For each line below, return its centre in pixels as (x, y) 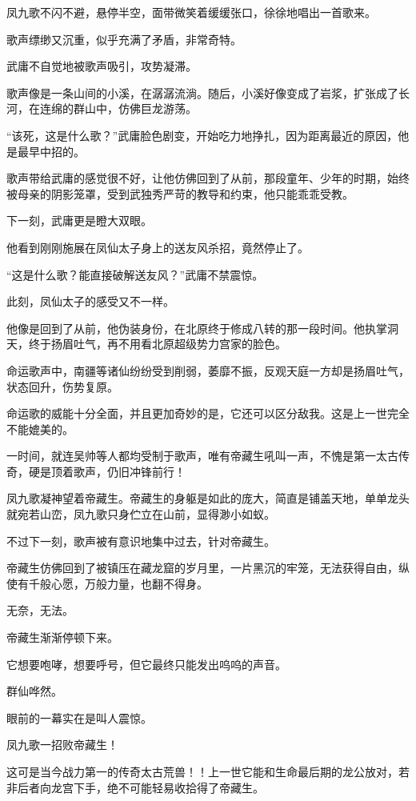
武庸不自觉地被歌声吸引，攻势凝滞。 (102, 66)
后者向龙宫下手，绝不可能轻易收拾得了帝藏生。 (140, 787)
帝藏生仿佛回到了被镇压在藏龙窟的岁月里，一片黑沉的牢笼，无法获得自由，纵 (208, 568)
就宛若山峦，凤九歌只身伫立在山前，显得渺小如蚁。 (141, 514)
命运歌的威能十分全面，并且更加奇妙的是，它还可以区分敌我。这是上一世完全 (208, 413)
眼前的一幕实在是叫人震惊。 (79, 717)
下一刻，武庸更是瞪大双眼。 (79, 220)
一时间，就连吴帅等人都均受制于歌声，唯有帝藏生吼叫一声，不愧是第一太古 (202, 456)
